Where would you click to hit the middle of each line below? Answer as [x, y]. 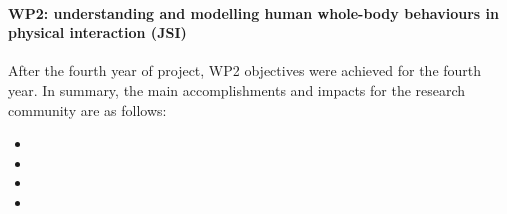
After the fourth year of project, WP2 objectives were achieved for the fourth [245, 70]
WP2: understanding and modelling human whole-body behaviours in [253, 12]
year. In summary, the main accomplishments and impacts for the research [237, 89]
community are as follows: [87, 109]
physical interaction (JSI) [97, 32]
